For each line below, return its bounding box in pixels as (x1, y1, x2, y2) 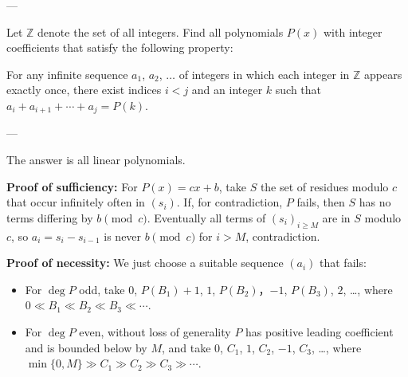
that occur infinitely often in (6, 194, 145, 210)
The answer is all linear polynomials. (6, 151, 186, 168)
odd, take (79, 281, 125, 297)
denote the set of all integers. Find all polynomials (37, 23, 284, 40)
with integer (323, 23, 382, 40)
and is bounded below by (25, 339, 147, 355)
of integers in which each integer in (178, 65, 350, 82)
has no (359, 194, 391, 210)
